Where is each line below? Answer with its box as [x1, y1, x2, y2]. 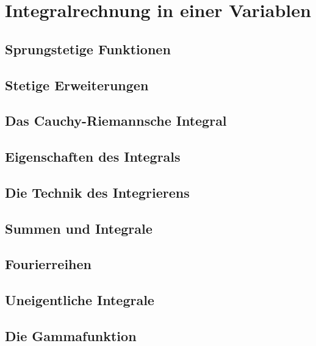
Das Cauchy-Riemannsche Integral [5, 111, 227, 130]
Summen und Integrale [5, 218, 153, 237]
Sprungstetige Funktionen [5, 39, 171, 58]
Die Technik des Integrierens [5, 182, 190, 201]
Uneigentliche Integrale [5, 290, 154, 309]
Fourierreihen [5, 254, 92, 273]
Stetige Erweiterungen [5, 75, 149, 94]
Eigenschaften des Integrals [5, 147, 181, 166]
